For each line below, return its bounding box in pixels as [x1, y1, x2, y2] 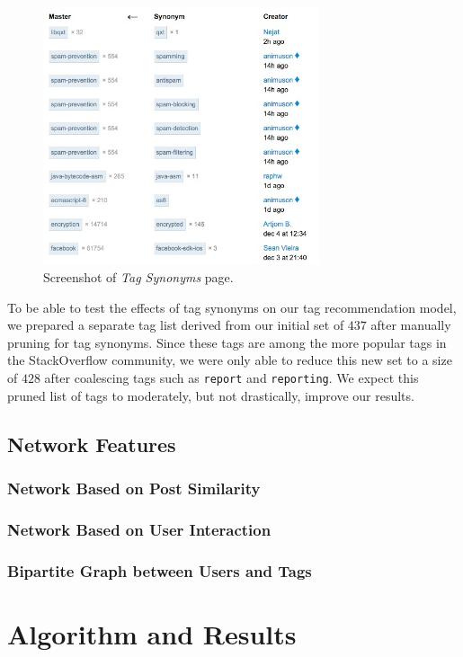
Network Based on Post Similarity [7, 476, 261, 499]
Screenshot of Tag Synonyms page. [43, 267, 234, 286]
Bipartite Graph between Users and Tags [7, 559, 312, 582]
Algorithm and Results [7, 615, 297, 652]
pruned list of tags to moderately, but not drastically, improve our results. [7, 386, 414, 404]
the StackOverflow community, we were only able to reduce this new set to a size [7, 351, 452, 369]
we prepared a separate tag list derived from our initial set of [7, 315, 344, 334]
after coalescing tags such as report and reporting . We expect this [44, 368, 419, 386]
